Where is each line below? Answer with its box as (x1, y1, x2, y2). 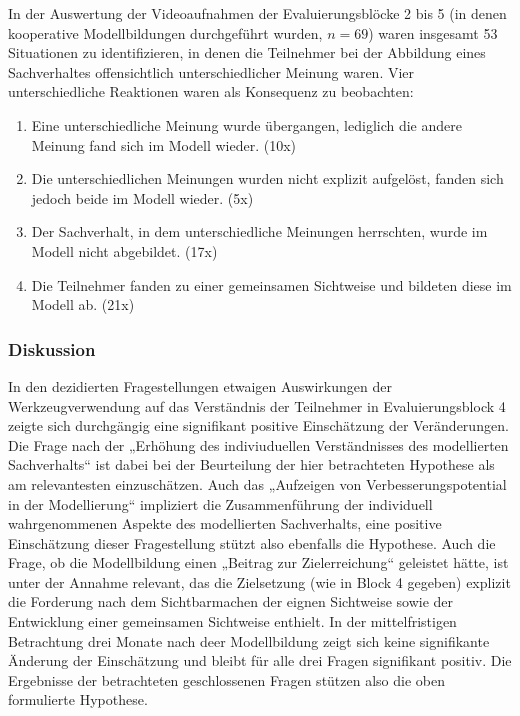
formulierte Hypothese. (8, 689, 148, 710)
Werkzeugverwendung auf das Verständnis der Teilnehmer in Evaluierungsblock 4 (8, 395, 506, 416)
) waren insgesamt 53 (368, 22, 498, 43)
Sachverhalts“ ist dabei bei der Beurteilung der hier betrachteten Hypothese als (8, 454, 495, 475)
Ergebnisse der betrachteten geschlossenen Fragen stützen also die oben (8, 669, 445, 690)
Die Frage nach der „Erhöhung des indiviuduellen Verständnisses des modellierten (8, 434, 509, 455)
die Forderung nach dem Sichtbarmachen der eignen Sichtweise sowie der (8, 591, 454, 612)
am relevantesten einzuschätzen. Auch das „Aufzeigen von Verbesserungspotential (8, 473, 507, 494)
